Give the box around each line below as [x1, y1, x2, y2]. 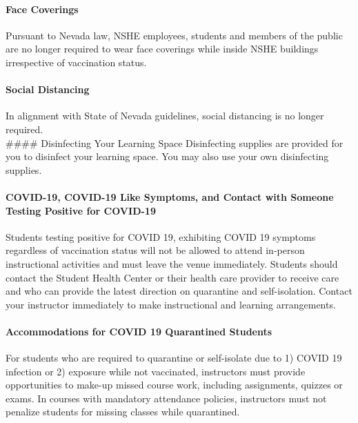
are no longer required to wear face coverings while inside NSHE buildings [6, 41, 319, 56]
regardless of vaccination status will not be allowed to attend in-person [6, 243, 305, 257]
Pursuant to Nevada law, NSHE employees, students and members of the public [6, 28, 343, 42]
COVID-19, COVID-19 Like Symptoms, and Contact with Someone [6, 189, 334, 204]
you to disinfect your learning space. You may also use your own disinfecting [6, 149, 329, 164]
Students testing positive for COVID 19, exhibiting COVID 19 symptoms [6, 229, 316, 244]
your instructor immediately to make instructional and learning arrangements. [6, 297, 336, 311]
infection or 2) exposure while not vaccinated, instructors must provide [6, 364, 306, 378]
